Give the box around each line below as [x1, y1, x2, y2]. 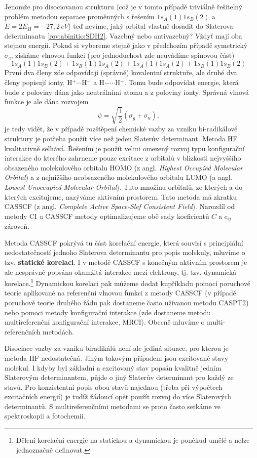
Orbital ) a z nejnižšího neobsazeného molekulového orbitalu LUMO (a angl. [4, 172, 233, 182]
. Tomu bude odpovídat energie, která [124, 77, 239, 87]
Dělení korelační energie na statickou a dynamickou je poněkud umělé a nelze [16, 435, 250, 445]
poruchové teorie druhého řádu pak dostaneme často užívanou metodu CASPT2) [4, 297, 249, 307]
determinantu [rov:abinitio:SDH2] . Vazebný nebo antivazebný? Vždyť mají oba [4, 30, 242, 41]
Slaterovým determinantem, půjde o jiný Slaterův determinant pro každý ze [4, 372, 234, 382]
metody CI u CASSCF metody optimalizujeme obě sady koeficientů [4, 210, 209, 221]
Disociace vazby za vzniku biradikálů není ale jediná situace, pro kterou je [4, 343, 229, 353]
